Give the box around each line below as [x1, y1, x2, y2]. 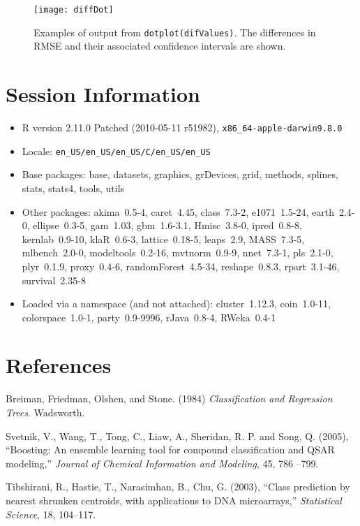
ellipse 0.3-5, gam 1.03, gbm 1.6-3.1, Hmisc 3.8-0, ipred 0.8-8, [33, 218, 302, 233]
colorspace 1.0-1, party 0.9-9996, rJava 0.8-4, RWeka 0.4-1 [22, 309, 276, 324]
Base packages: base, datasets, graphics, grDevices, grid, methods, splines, [22, 167, 338, 182]
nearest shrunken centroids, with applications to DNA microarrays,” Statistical [6, 492, 342, 507]
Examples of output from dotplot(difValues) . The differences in [33, 24, 316, 39]
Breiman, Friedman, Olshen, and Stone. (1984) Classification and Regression [6, 391, 333, 406]
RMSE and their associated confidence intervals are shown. [33, 38, 286, 53]
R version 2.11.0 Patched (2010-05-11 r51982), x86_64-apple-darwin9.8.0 [22, 120, 343, 135]
